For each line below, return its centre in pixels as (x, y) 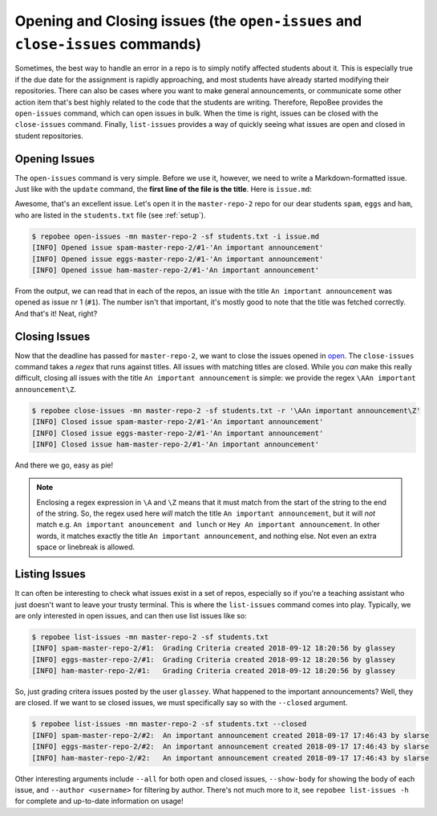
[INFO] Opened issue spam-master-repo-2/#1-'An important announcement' (178, 248)
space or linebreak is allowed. (86, 547)
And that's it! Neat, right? (56, 313)
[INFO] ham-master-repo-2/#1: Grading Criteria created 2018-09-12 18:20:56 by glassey (214, 671)
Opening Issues (55, 159)
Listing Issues (50, 574)
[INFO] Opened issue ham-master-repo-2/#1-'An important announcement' (176, 270)
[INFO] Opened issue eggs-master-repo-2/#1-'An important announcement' (178, 259)
